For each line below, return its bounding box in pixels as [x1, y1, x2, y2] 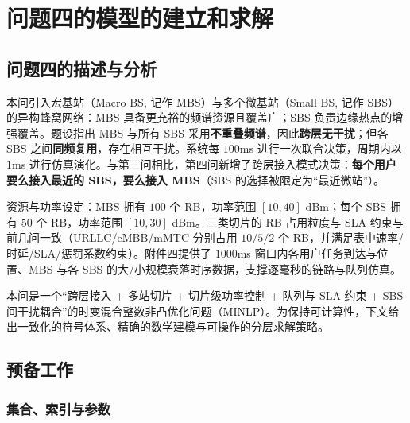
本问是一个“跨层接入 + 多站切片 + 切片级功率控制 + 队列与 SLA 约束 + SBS [6, 287, 404, 304]
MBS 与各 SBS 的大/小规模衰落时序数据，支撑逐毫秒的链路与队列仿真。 [28, 260, 401, 277]
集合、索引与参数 [6, 398, 110, 418]
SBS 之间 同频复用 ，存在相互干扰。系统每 [6, 140, 220, 157]
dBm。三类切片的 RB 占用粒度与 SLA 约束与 [172, 213, 404, 230]
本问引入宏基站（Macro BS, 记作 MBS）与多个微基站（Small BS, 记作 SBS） [6, 93, 399, 110]
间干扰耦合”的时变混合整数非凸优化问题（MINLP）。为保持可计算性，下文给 [6, 302, 400, 319]
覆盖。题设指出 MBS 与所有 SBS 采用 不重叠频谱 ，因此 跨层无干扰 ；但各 [17, 124, 389, 141]
